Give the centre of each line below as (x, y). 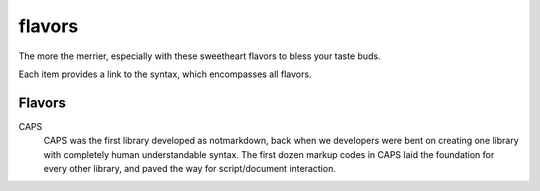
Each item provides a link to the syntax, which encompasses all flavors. (165, 74)
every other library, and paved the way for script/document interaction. (190, 169)
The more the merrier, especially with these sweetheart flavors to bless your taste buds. (199, 56)
